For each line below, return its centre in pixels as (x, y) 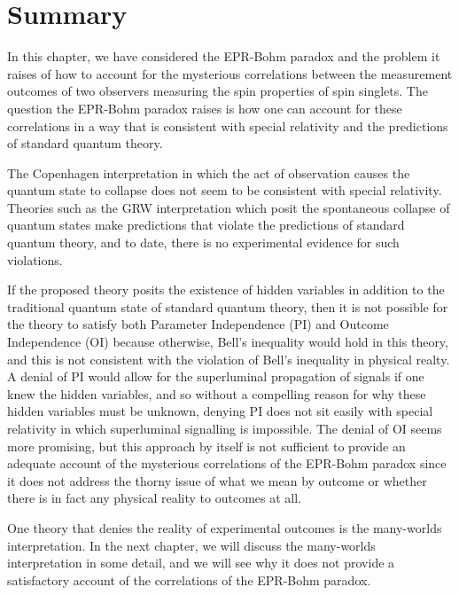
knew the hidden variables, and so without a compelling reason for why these (217, 393)
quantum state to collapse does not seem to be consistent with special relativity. (225, 190)
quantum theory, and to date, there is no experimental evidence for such (203, 243)
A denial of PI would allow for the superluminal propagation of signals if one (216, 376)
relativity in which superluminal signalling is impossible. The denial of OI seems (225, 428)
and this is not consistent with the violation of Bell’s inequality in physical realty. (229, 359)
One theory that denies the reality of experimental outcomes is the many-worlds (225, 527)
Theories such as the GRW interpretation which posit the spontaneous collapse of (229, 207)
